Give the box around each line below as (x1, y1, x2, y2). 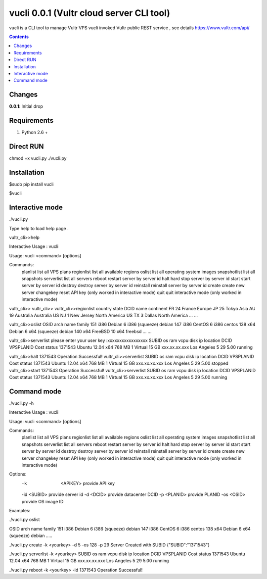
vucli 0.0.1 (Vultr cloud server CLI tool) (9, 7, 171, 18)
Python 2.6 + (21, 129, 48, 136)
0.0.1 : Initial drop (9, 103, 43, 109)
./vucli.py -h (9, 400, 34, 406)
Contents (9, 34, 29, 40)
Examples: (9, 508, 31, 513)
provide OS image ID (21, 498, 64, 504)
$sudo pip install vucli (9, 181, 54, 187)
